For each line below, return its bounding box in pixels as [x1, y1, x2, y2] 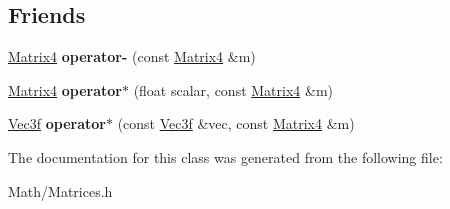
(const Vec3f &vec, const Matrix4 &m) [117, 113, 355, 134]
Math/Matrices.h [8, 180, 113, 201]
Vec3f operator [8, 113, 106, 134]
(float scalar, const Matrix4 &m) [133, 79, 333, 100]
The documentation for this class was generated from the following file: [8, 146, 443, 167]
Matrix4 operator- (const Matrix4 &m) [8, 46, 256, 67]
